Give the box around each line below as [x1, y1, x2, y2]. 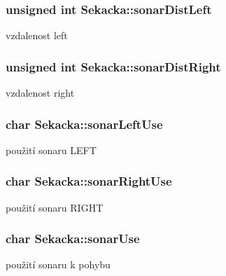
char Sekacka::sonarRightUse [6, 172, 172, 190]
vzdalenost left [6, 28, 68, 43]
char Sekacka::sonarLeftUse [6, 115, 163, 132]
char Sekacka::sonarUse [6, 230, 140, 247]
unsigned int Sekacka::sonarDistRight [6, 57, 221, 75]
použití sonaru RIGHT [6, 200, 104, 214]
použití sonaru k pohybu [6, 257, 111, 272]
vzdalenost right [6, 85, 75, 100]
